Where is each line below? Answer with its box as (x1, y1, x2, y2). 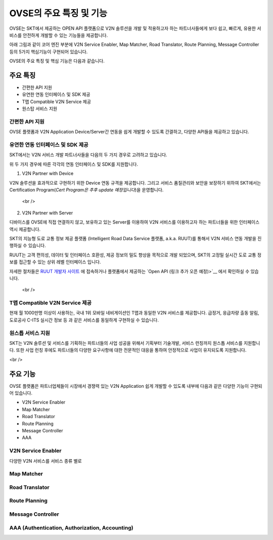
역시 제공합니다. (9, 226, 41, 232)
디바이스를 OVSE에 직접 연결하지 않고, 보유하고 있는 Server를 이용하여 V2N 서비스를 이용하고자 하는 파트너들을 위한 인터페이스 (9, 219, 260, 225)
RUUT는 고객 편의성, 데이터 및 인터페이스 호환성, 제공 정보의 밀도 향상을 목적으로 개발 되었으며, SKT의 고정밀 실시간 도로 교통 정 (9, 252, 262, 258)
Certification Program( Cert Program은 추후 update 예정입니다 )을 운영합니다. (9, 187, 164, 193)
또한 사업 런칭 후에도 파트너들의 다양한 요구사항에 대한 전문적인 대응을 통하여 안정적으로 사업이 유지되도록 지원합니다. (16, 347, 247, 353)
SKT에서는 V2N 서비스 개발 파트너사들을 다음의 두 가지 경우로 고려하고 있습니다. (9, 152, 167, 158)
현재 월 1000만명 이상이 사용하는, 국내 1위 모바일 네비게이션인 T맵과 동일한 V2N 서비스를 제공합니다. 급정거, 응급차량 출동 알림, (9, 310, 259, 316)
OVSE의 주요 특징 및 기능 (9, 8, 108, 19)
